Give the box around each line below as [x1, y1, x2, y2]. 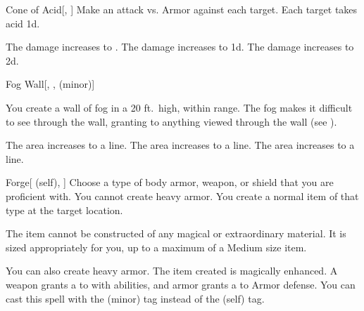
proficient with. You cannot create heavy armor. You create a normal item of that [6, 188, 359, 203]
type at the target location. [6, 202, 123, 217]
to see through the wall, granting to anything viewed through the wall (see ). [6, 114, 337, 128]
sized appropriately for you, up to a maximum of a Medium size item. [6, 239, 307, 254]
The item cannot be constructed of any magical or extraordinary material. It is [6, 226, 346, 241]
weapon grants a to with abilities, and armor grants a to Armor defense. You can [6, 277, 356, 291]
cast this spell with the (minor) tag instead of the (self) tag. [6, 291, 265, 305]
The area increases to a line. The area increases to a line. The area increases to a [6, 138, 355, 152]
